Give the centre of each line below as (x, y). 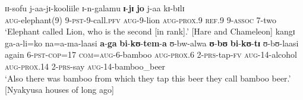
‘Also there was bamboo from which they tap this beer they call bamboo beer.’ (148, 78)
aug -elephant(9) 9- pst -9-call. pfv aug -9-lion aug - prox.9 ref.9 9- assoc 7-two (141, 19)
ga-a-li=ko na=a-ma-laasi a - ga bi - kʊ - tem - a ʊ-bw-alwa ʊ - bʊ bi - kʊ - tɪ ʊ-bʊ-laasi (152, 43)
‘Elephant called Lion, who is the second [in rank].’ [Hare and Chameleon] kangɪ (150, 31)
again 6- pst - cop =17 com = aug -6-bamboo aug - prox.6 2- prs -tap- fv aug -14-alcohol (151, 54)
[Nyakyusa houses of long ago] (59, 90)
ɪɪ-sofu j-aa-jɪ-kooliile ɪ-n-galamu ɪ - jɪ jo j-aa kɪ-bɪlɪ (95, 8)
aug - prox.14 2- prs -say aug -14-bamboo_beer (85, 66)
